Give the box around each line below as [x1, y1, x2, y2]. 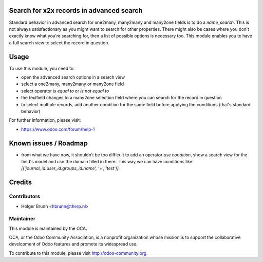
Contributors [9, 193, 40, 200]
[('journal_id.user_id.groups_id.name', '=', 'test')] [21, 166, 119, 171]
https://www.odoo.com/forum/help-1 [21, 126, 95, 132]
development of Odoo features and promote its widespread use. [9, 241, 138, 247]
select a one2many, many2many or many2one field [21, 81, 124, 87]
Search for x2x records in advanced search [9, 6, 143, 15]
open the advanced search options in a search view [21, 74, 125, 80]
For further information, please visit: [9, 117, 81, 123]
